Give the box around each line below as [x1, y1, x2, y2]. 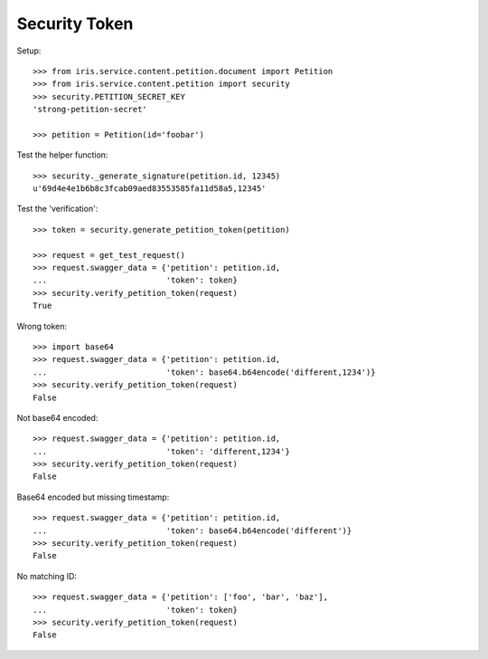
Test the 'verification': [16, 204, 99, 215]
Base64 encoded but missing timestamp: [16, 492, 170, 502]
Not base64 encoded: [16, 412, 99, 423]
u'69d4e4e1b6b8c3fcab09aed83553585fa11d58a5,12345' [33, 184, 267, 194]
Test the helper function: [16, 149, 108, 160]
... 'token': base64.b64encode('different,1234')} [33, 367, 376, 377]
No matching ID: [16, 570, 77, 581]
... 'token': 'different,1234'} [33, 446, 291, 456]
